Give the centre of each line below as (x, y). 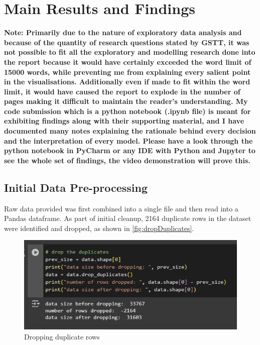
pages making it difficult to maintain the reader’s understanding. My (126, 101)
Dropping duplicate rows (62, 336)
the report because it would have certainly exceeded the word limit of (128, 62)
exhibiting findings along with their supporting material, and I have (124, 121)
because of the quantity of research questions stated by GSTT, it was (127, 42)
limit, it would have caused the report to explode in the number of (122, 91)
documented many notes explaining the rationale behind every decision (130, 131)
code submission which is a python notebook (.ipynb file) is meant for (127, 111)
